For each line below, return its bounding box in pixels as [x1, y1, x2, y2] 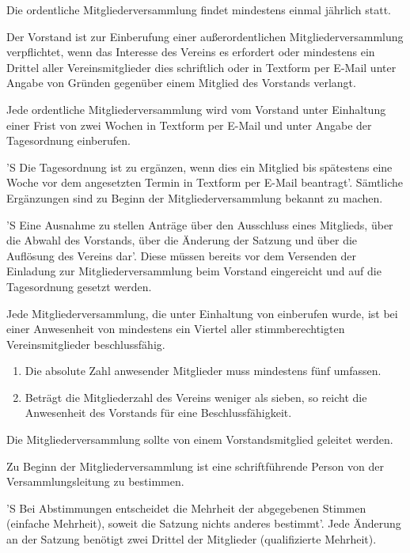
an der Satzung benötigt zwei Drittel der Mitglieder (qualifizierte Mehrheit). [6, 531, 377, 547]
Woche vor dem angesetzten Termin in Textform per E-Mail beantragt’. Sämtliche [6, 174, 403, 191]
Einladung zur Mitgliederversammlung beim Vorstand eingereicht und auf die [6, 263, 382, 279]
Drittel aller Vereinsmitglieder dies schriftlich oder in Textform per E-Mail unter [6, 59, 397, 75]
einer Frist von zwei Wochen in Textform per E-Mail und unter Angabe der [6, 116, 372, 133]
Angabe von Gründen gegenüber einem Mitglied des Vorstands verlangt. [6, 74, 356, 91]
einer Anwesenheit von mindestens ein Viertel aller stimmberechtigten [6, 320, 345, 337]
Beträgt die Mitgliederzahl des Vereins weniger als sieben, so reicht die [25, 388, 367, 405]
